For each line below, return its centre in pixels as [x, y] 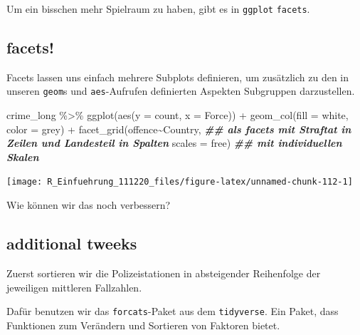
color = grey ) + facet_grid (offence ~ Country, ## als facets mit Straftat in [179, 129]
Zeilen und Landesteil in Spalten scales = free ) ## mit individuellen [174, 143]
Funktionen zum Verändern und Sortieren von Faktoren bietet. [143, 325]
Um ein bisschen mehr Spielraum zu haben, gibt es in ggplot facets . [158, 9]
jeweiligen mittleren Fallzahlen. [74, 287]
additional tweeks [72, 243]
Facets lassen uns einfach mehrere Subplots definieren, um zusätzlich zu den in [178, 77]
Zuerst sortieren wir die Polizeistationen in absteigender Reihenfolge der [164, 273]
